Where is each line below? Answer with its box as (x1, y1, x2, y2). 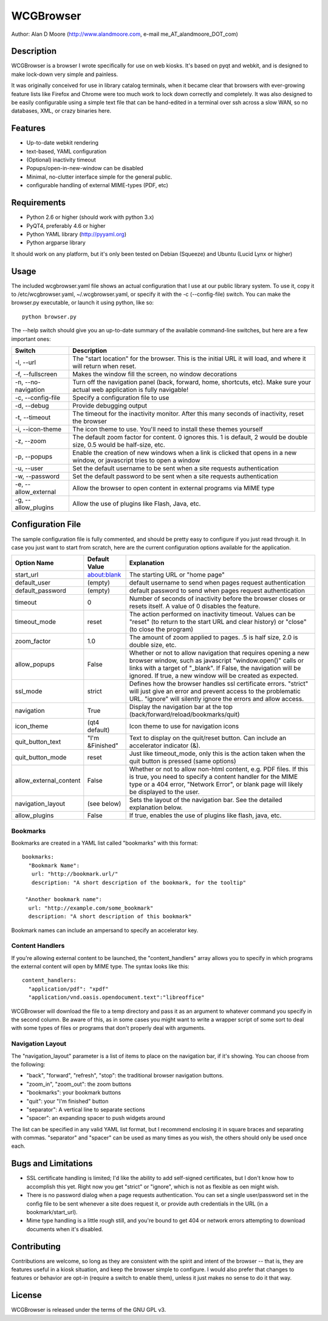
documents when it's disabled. (26, 1225, 103, 1233)
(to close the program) (129, 625, 194, 634)
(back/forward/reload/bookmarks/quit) (129, 710, 240, 719)
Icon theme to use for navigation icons (129, 722, 239, 730)
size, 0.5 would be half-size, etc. (72, 441, 165, 449)
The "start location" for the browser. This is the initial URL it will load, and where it (72, 354, 306, 363)
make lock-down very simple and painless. (11, 70, 118, 78)
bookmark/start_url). (26, 1208, 78, 1215)
